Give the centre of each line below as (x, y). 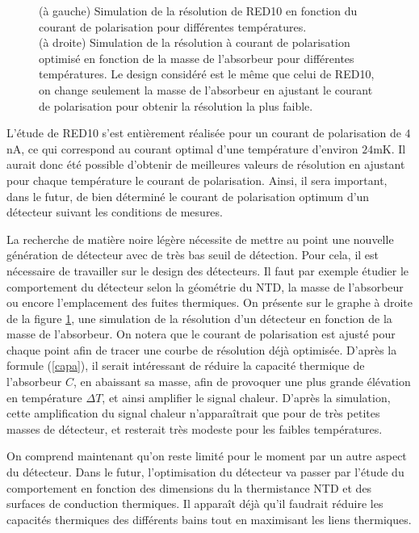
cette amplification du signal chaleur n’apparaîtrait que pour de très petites (193, 413)
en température (44, 397)
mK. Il (390, 148)
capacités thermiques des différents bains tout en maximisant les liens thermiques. (209, 519)
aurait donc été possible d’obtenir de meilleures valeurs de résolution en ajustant (206, 164)
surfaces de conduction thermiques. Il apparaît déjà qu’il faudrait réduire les (195, 504)
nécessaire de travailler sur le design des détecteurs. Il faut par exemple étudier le (208, 270)
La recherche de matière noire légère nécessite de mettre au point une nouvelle (200, 239)
